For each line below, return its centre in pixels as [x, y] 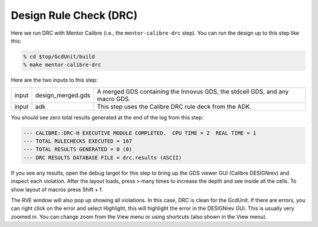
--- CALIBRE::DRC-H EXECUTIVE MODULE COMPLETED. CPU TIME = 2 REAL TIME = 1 [140, 133]
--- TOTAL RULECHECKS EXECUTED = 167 [78, 141]
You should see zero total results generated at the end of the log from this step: [107, 117]
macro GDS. [114, 99]
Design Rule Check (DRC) [74, 15]
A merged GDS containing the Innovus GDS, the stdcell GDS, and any [193, 91]
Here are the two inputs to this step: [54, 80]
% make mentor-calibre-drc [62, 65]
